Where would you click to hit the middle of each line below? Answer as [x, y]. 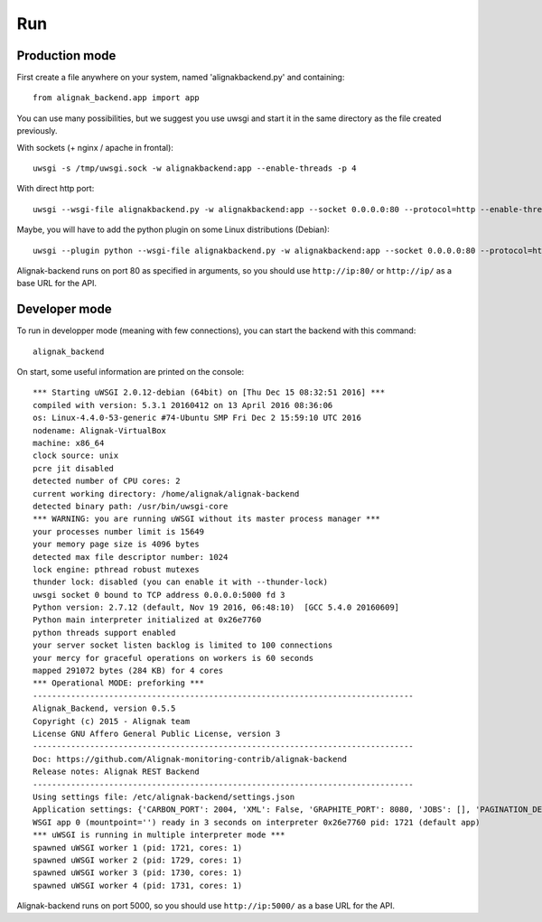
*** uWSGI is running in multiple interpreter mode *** [159, 835]
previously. [37, 131]
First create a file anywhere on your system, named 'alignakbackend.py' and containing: [181, 78]
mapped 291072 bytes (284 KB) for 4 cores [128, 671]
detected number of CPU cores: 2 [107, 481]
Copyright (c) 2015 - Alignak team [112, 721]
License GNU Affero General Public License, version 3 [157, 733]
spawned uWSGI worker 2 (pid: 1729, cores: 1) [138, 860]
